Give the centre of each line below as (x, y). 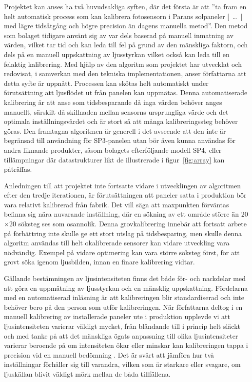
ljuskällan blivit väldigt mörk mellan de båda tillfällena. (87, 373)
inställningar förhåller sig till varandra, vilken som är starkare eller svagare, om (122, 364)
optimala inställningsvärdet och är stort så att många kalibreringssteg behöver (121, 121)
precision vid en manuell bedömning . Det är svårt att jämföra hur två (109, 354)
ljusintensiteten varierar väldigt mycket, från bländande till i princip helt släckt (122, 326)
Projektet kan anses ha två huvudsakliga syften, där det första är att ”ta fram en (125, 6)
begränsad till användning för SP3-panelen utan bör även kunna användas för (120, 140)
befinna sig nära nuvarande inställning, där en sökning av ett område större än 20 (126, 214)
